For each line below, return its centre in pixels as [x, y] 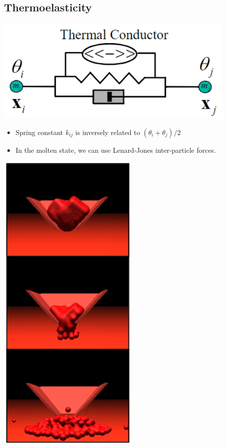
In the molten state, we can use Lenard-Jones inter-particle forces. [116, 150]
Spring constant [39, 132]
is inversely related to [108, 132]
